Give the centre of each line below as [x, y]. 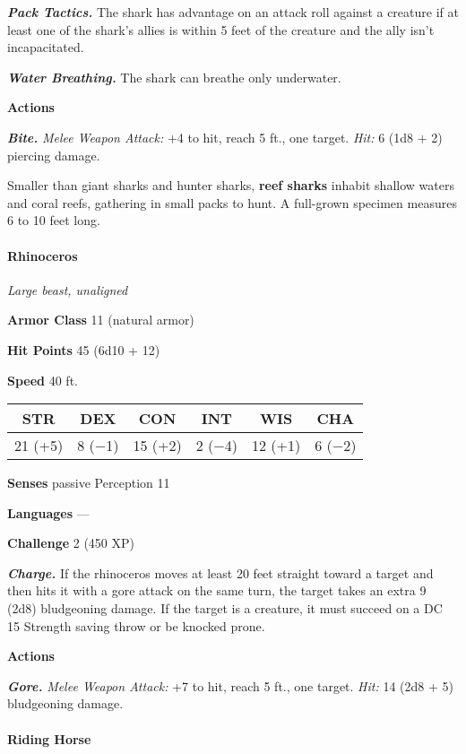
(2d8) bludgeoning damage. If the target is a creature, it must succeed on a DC [225, 608]
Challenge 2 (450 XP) [71, 543]
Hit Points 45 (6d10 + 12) [84, 349]
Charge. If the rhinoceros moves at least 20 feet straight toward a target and [220, 572]
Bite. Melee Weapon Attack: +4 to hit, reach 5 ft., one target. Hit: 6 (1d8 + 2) [225, 137]
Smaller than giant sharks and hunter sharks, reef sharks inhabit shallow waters [231, 185]
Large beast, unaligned [68, 289]
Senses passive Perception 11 [89, 483]
